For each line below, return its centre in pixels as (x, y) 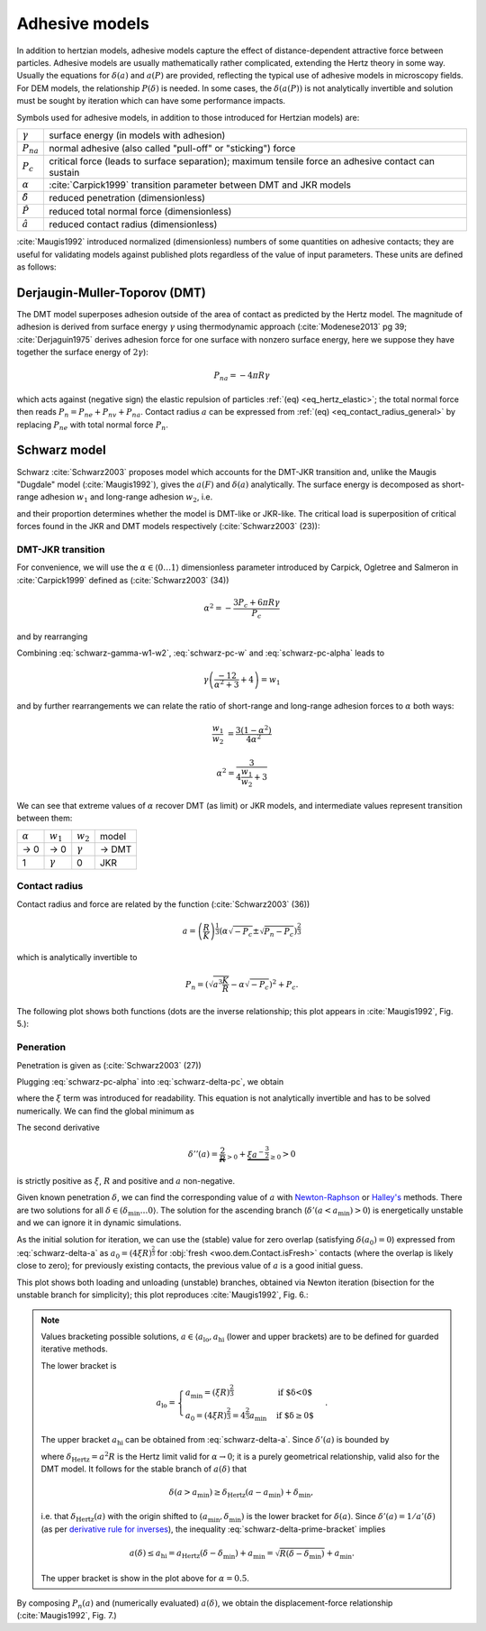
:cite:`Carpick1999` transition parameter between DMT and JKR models (200, 185)
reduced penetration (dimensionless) (127, 198)
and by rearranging (52, 637)
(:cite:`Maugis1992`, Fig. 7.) (67, 1616)
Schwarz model (62, 450)
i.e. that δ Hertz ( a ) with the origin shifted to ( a (125, 1517)
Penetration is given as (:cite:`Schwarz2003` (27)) (109, 1065)
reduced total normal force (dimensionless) (140, 211)
